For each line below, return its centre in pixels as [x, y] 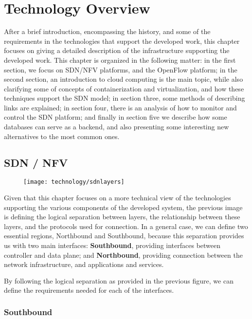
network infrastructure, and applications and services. [84, 264]
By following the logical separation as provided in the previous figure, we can [119, 280]
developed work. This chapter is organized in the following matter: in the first [120, 60]
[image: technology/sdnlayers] [74, 182]
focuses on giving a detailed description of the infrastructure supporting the [117, 50]
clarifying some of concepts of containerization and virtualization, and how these [124, 88]
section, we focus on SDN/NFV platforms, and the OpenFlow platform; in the [121, 69]
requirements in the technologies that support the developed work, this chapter [122, 41]
